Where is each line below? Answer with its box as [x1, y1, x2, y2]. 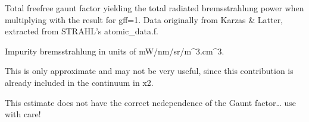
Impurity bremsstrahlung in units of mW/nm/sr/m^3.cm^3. [5, 44, 224, 57]
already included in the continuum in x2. [5, 76, 154, 88]
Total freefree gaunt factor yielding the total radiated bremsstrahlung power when [5, 2, 304, 14]
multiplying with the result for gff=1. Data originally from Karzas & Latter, [5, 13, 283, 25]
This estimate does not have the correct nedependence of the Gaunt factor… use [5, 96, 296, 108]
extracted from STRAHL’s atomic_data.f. [5, 25, 158, 37]
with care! [5, 108, 41, 120]
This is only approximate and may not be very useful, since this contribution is [5, 65, 294, 77]
